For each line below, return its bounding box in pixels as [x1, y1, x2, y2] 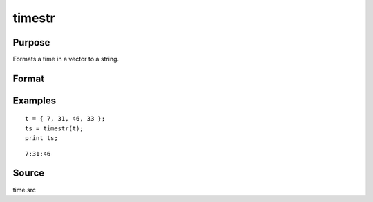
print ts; [25, 134, 58, 142]
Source [12, 168, 45, 179]
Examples [12, 94, 57, 106]
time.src [12, 185, 36, 194]
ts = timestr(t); [25, 124, 84, 132]
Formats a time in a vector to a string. [12, 55, 119, 63]
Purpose [12, 37, 50, 48]
